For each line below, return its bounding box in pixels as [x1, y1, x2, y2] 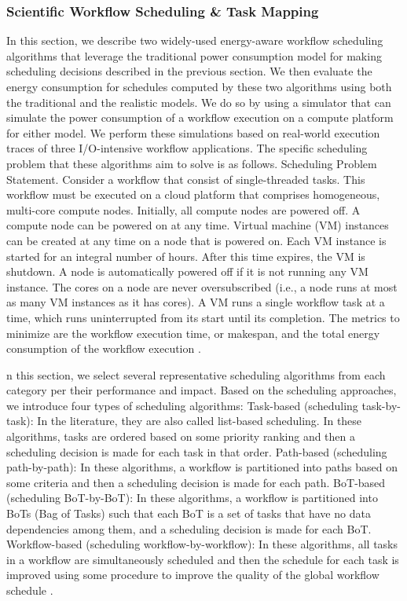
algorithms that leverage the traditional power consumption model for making [6, 47, 382, 64]
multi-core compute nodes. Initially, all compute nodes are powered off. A [6, 201, 361, 218]
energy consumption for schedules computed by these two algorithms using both [6, 79, 392, 94]
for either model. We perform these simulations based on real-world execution [6, 124, 380, 141]
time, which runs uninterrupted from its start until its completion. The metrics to [6, 309, 400, 325]
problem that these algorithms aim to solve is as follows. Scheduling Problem [6, 155, 377, 171]
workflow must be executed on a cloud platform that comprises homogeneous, [6, 186, 380, 203]
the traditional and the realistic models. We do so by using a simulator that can [6, 93, 391, 110]
